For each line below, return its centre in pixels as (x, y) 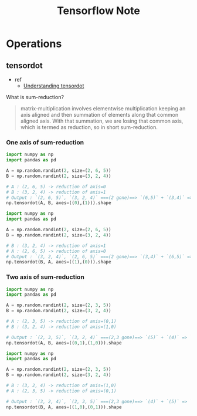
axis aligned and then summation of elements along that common (99, 115)
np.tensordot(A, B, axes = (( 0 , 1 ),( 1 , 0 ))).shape (64, 343)
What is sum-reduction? (35, 97)
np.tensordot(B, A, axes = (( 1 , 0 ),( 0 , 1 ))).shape (64, 407)
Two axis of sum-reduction (45, 277)
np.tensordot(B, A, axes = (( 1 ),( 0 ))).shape (59, 262)
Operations (34, 44)
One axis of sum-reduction (45, 142)
